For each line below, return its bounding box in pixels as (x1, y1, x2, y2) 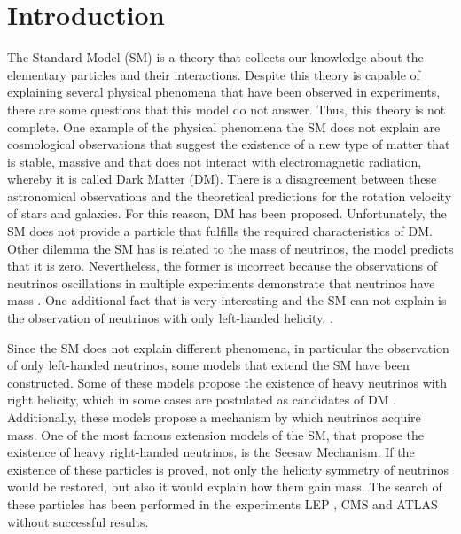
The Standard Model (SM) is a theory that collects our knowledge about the (7, 48, 424, 67)
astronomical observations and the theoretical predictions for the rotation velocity (7, 186, 452, 205)
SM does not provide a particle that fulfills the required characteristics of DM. (7, 222, 433, 240)
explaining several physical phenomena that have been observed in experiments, (7, 82, 441, 101)
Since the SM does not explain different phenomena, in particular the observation (7, 338, 449, 357)
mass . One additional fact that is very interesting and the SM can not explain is (7, 291, 447, 310)
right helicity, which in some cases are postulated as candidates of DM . (7, 390, 396, 409)
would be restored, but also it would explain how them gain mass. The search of (7, 477, 442, 496)
